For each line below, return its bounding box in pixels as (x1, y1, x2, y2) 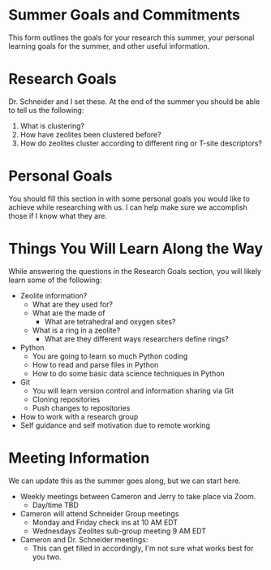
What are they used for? (32, 299, 114, 309)
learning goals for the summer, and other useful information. (8, 41, 210, 50)
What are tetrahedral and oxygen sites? (44, 316, 176, 326)
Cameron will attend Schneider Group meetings (19, 508, 179, 518)
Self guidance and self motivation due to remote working (19, 420, 211, 430)
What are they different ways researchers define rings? (44, 333, 229, 343)
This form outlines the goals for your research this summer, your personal (8, 33, 255, 42)
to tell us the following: (8, 105, 84, 115)
